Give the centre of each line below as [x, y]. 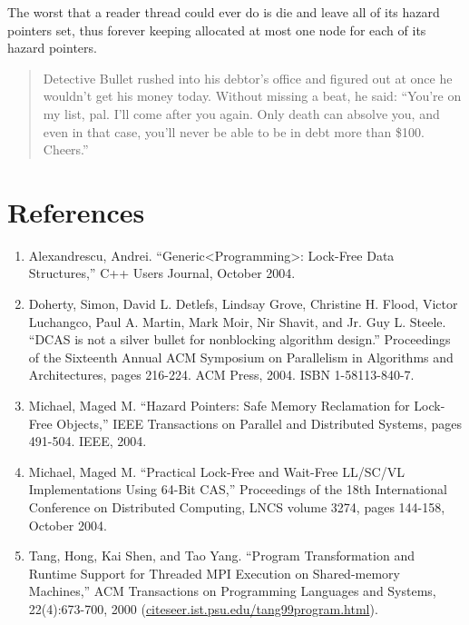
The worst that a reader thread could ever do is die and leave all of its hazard [224, 12]
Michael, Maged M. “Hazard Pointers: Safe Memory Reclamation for [219, 406]
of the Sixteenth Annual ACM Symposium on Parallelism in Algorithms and [241, 357]
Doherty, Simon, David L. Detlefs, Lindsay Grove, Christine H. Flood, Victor [243, 304]
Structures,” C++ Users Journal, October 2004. [162, 273]
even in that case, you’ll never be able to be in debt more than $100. [234, 131]
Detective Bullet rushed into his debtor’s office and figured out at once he [248, 78]
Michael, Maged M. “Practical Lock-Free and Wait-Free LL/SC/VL [216, 471]
